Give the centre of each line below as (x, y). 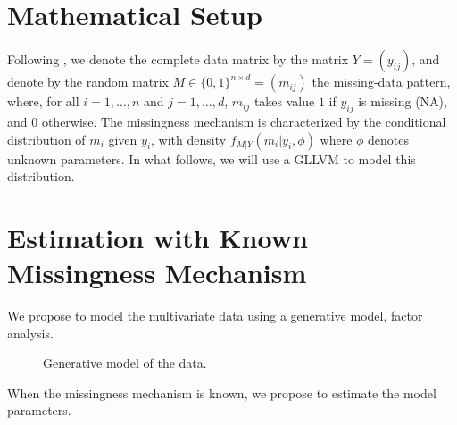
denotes (389, 139)
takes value (284, 101)
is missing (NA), (403, 101)
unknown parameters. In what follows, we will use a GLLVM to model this (212, 158)
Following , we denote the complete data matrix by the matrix (178, 59)
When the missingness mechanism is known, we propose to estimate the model (222, 392)
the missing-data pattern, (381, 82)
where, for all (43, 101)
